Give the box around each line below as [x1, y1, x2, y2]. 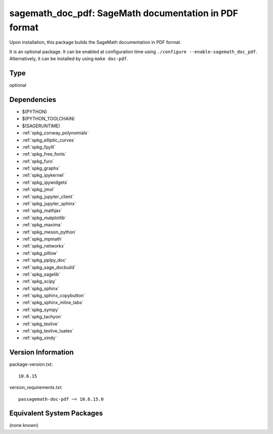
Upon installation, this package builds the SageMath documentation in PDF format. [9, 39, 181, 45]
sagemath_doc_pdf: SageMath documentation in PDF [9, 8, 239, 19]
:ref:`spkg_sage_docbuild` [22, 264, 76, 270]
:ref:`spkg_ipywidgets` [22, 179, 68, 185]
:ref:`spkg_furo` [22, 158, 54, 164]
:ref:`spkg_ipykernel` [22, 172, 65, 178]
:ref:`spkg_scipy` [22, 278, 57, 284]
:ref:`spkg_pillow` [22, 250, 58, 256]
